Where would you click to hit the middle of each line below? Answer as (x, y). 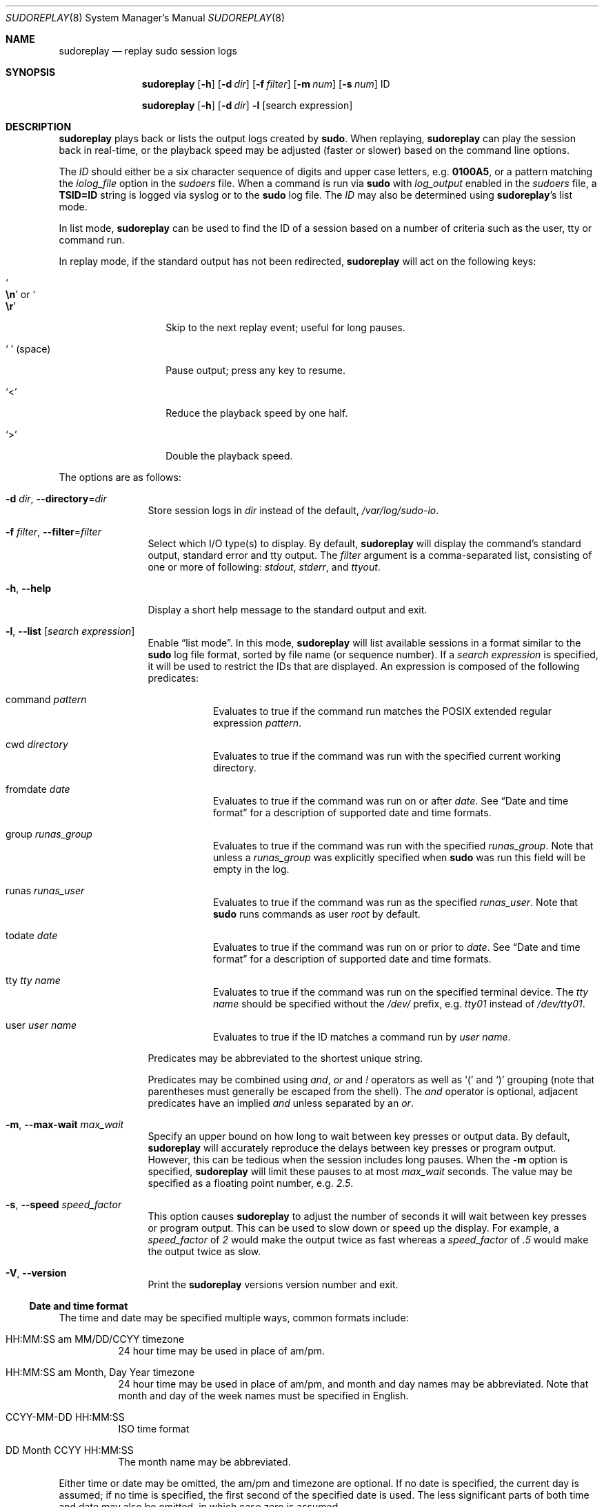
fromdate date (38, 789)
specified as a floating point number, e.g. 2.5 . (251, 1183)
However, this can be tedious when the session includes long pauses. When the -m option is (358, 1160)
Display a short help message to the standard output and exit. (288, 610)
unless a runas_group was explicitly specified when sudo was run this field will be (400, 857)
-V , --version (36, 1273)
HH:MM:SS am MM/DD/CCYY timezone (95, 1339)
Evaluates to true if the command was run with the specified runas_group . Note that (403, 846)
